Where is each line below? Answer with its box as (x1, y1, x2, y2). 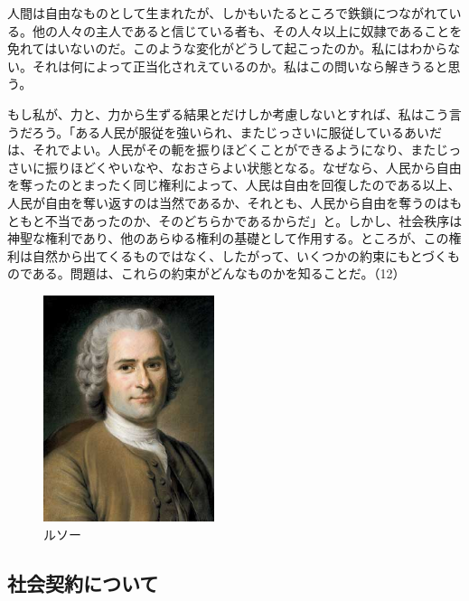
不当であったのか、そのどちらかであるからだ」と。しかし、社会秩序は (44, 211, 463, 230)
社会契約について (7, 568, 159, 596)
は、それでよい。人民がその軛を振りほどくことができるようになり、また (7, 140, 436, 159)
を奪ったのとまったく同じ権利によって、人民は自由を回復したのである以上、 (7, 175, 461, 194)
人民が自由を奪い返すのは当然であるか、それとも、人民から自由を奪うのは (7, 193, 450, 211)
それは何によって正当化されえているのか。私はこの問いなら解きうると (32, 56, 448, 75)
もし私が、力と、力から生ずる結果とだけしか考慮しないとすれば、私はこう (7, 104, 449, 123)
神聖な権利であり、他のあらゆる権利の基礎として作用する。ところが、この (7, 229, 449, 248)
